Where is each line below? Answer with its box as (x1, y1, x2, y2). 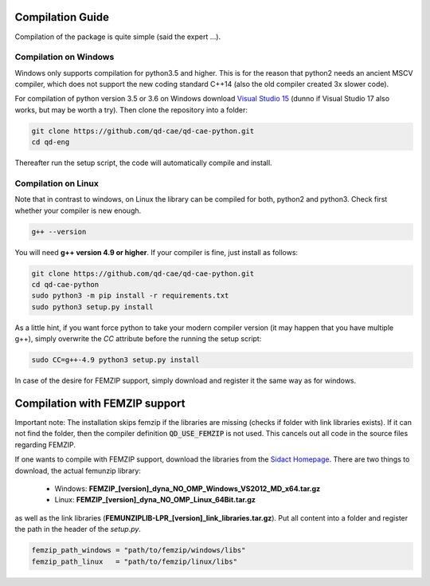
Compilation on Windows (14, 52, 115, 63)
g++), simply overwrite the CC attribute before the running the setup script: (14, 334, 262, 344)
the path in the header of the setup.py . (14, 525, 141, 534)
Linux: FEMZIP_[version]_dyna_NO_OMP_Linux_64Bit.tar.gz (54, 495, 256, 505)
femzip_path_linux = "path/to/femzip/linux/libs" (31, 557, 238, 566)
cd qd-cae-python (31, 280, 100, 289)
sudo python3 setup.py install (31, 302, 154, 311)
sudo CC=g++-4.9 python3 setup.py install (31, 356, 200, 364)
